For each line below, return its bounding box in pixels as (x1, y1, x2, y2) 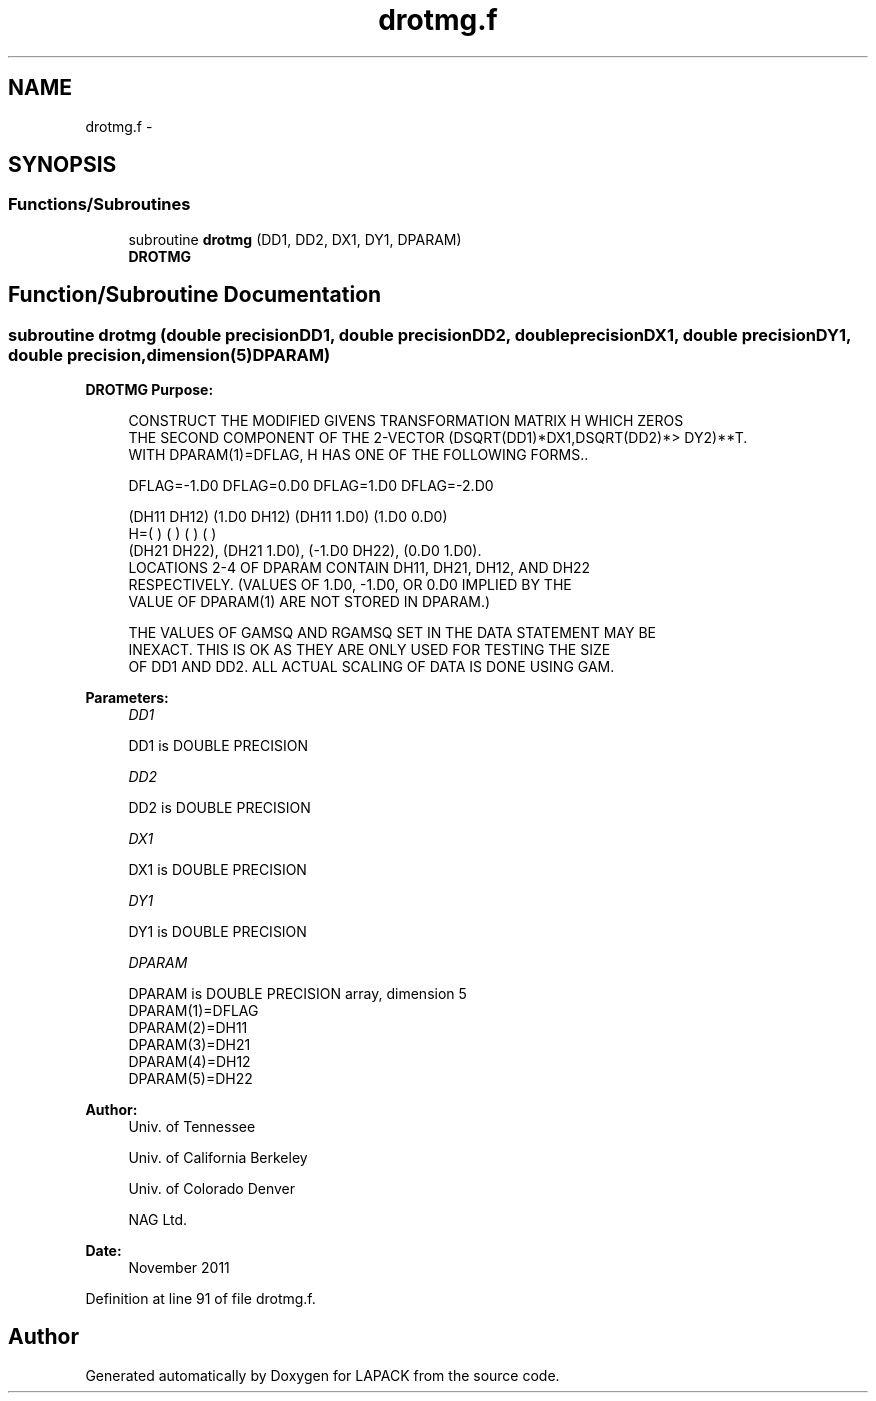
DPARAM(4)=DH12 (128, 1053, 251, 1071)
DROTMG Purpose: (85, 381, 214, 399)
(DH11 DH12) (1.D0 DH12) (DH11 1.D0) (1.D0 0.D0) (128, 508, 448, 526)
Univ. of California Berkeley (128, 1149, 308, 1167)
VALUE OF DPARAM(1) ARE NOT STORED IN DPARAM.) (128, 593, 491, 611)
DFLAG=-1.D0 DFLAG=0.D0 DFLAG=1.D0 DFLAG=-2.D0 (128, 477, 494, 495)
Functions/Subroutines (8, 194, 191, 215)
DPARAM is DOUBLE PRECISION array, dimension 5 (128, 985, 467, 1003)
